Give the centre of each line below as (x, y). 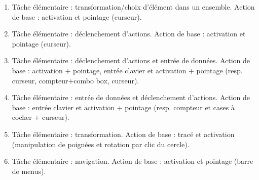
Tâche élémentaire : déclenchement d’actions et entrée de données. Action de (131, 60)
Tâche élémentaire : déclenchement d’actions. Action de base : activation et (129, 34)
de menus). (29, 171)
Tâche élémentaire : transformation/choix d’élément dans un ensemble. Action (133, 7)
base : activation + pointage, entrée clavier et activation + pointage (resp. (127, 70)
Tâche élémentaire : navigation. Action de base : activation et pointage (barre (133, 161)
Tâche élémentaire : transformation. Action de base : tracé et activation (123, 134)
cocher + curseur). (41, 117)
